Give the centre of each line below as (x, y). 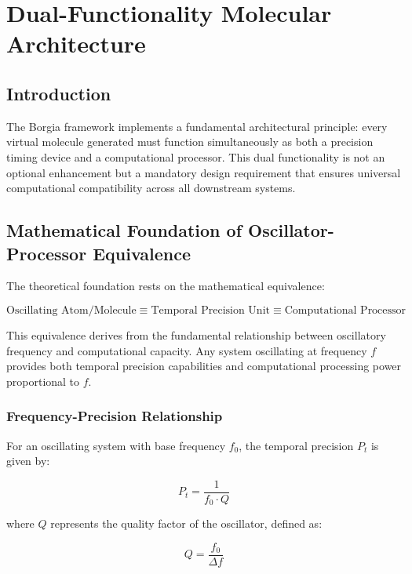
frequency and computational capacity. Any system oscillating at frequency (187, 350)
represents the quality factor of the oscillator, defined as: (186, 523)
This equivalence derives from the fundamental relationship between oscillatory (196, 334)
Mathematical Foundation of (124, 230)
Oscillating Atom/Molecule (71, 310)
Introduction (59, 93)
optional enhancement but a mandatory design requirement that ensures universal (204, 172)
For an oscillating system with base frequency (116, 445)
